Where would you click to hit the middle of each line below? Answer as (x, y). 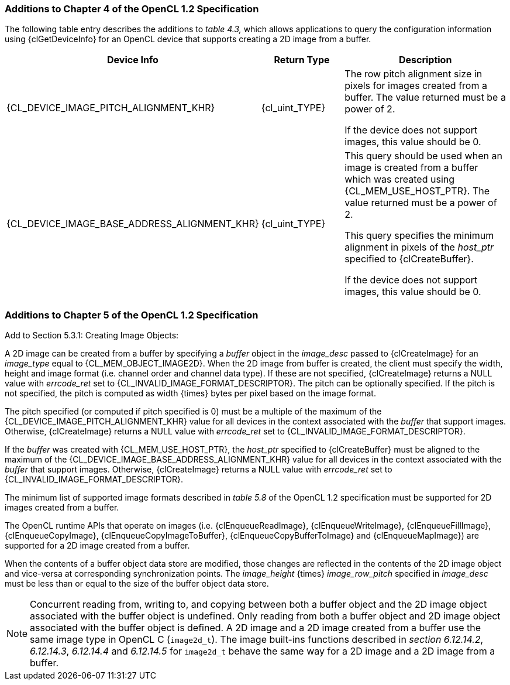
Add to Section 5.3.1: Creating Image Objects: (92, 335)
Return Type (302, 60)
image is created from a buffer (411, 168)
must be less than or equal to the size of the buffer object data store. (137, 584)
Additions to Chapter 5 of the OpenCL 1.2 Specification (132, 315)
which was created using (400, 179)
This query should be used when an (423, 156)
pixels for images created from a (416, 86)
